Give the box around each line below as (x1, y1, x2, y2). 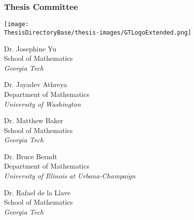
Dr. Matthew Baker (4, 115, 63, 126)
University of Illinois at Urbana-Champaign (4, 171, 136, 181)
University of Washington (4, 98, 81, 109)
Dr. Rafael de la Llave (4, 187, 71, 197)
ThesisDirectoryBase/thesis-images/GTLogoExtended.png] (4, 29, 192, 36)
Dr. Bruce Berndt (4, 151, 57, 161)
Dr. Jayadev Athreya (4, 79, 67, 89)
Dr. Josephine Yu (4, 43, 56, 53)
